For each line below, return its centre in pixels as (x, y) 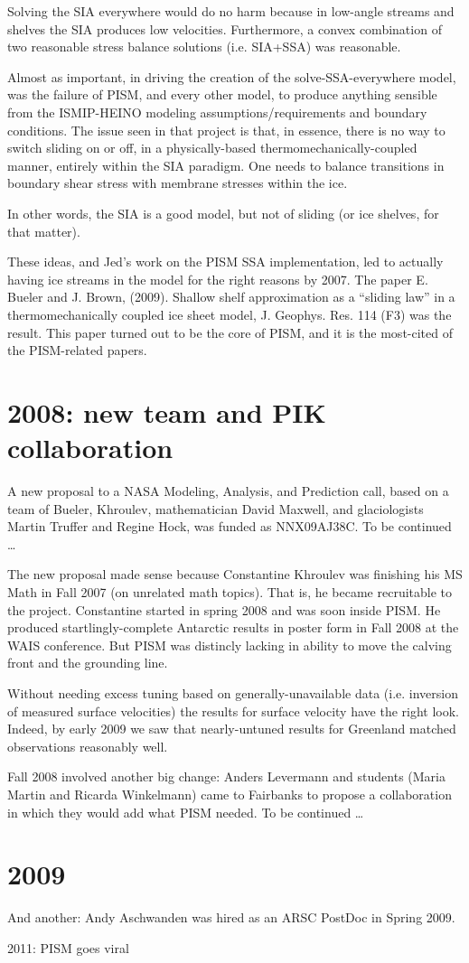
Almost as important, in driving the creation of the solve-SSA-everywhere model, (232, 76)
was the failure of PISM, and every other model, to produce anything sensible (222, 94)
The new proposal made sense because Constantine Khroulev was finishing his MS (235, 574)
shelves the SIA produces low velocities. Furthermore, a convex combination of (225, 28)
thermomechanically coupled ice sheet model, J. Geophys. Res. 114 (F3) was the (230, 314)
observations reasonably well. (88, 746)
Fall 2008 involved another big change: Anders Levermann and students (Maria (226, 776)
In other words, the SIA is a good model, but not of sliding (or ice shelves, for (223, 213)
